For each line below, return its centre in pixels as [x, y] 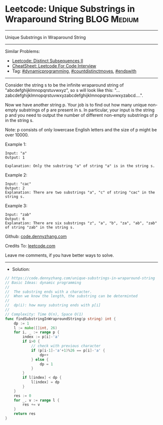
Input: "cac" [18, 184]
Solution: [21, 269]
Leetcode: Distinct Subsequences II [48, 61]
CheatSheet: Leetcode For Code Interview [54, 66]
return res [25, 414]
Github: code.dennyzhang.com [36, 236]
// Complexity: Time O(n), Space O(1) [44, 314]
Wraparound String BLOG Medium [72, 19]
